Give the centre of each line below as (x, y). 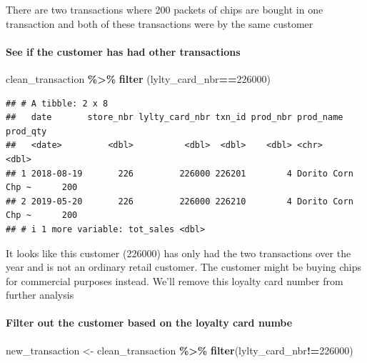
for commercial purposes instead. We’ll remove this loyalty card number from (175, 280)
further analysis (40, 295)
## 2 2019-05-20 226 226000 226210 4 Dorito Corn (180, 201)
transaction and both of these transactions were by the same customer (160, 23)
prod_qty (26, 131)
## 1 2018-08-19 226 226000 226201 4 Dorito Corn (180, 173)
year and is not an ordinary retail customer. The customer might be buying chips (183, 267)
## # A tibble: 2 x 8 (57, 103)
